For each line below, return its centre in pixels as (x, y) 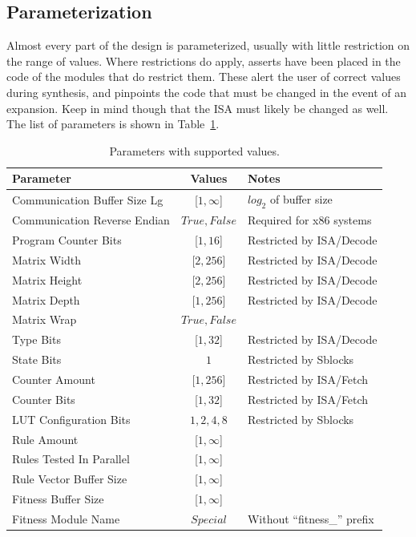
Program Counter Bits (67, 240)
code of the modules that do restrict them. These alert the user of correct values (204, 77)
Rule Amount (45, 439)
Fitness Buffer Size (58, 499)
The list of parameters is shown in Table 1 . (113, 124)
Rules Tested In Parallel (71, 459)
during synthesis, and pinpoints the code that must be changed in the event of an (206, 92)
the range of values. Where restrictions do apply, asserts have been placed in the (204, 61)
